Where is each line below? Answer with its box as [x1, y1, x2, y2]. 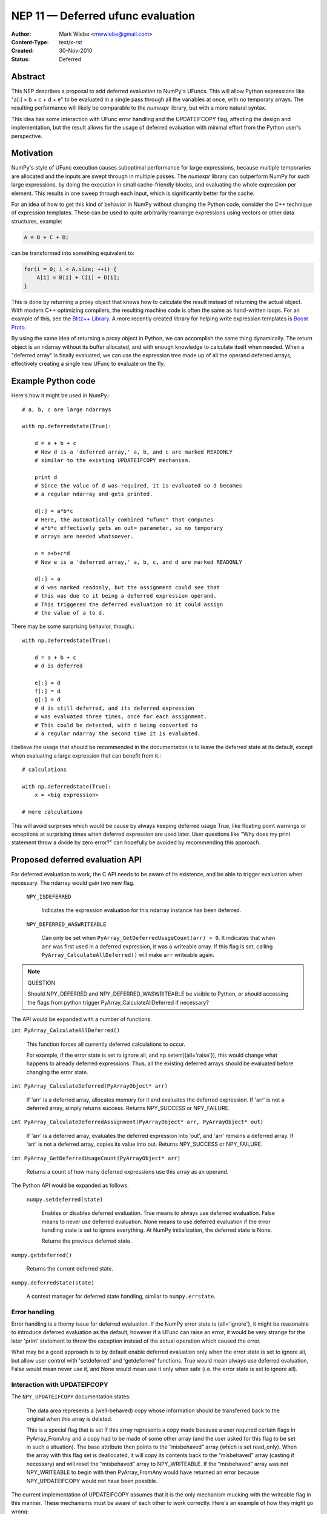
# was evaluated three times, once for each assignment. [34, 713, 207, 720]
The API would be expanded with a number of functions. [11, 1015, 153, 1023]
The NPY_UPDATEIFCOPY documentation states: [11, 1393, 131, 1400]
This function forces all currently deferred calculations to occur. [26, 1040, 186, 1048]
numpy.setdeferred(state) [26, 1196, 104, 1203]
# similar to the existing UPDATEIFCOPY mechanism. [34, 457, 191, 463]
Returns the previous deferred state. [41, 1237, 133, 1245]
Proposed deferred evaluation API [11, 855, 142, 865]
